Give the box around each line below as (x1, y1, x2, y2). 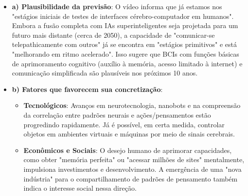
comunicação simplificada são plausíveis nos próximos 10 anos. (12, 68, 198, 78)
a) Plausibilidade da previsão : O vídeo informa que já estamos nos (12, 1, 222, 11)
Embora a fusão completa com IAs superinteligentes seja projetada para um (12, 20, 238, 30)
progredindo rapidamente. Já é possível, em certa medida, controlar (23, 119, 225, 129)
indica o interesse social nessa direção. (23, 183, 137, 193)
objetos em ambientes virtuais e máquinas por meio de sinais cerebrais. (23, 129, 235, 139)
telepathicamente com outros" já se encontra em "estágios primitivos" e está (12, 39, 237, 49)
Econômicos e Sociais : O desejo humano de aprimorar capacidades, (23, 145, 232, 155)
